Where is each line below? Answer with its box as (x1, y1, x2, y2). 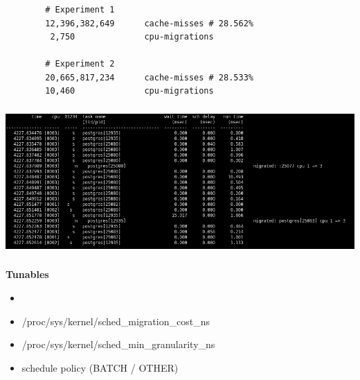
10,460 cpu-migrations (45, 86, 214, 96)
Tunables (6, 267, 49, 282)
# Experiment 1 (45, 4, 115, 15)
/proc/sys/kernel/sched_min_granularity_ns (21, 337, 215, 352)
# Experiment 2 (45, 59, 115, 69)
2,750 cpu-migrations (50, 32, 214, 42)
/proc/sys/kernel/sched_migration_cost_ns (21, 313, 210, 328)
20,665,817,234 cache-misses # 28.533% (45, 72, 253, 83)
